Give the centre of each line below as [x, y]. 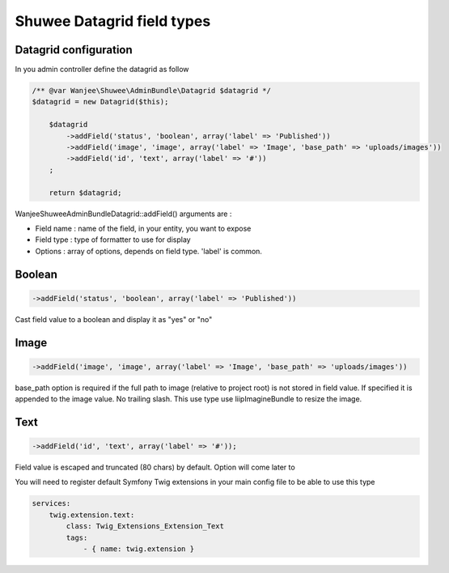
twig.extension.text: [92, 515]
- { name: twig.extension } [138, 549]
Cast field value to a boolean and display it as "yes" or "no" [114, 319]
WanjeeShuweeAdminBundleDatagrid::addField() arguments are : [123, 214]
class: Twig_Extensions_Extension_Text [145, 526]
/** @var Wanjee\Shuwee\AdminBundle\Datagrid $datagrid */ [151, 91]
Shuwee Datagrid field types [113, 21]
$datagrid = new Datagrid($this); [100, 102]
